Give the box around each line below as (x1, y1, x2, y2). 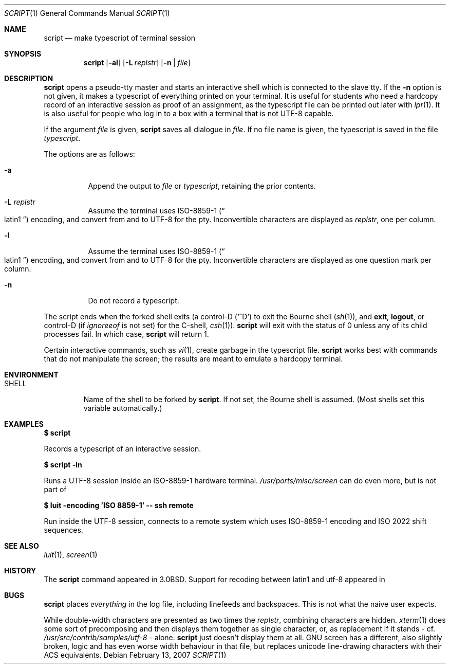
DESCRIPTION (4, 74, 53, 83)
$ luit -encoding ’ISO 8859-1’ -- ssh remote (44, 501, 194, 510)
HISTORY (4, 566, 36, 575)
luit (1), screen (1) (44, 550, 98, 559)
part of (44, 485, 67, 494)
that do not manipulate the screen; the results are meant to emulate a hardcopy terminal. (44, 354, 343, 363)
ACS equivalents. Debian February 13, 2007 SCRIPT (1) (44, 651, 227, 659)
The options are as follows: (44, 150, 135, 158)
